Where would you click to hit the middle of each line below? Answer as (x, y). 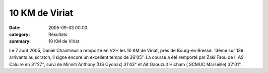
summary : (20, 41)
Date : (15, 28)
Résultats (58, 34)
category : (20, 34)
